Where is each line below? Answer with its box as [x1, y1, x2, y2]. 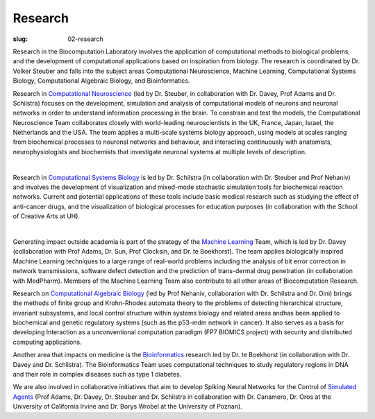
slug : [12, 35, 28, 43]
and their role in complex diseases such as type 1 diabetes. [12, 370, 182, 379]
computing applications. [12, 338, 83, 346]
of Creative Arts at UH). [12, 212, 80, 220]
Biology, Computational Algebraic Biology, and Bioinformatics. [12, 76, 190, 85]
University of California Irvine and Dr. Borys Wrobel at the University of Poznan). [12, 402, 242, 411]
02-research [67, 35, 103, 43]
